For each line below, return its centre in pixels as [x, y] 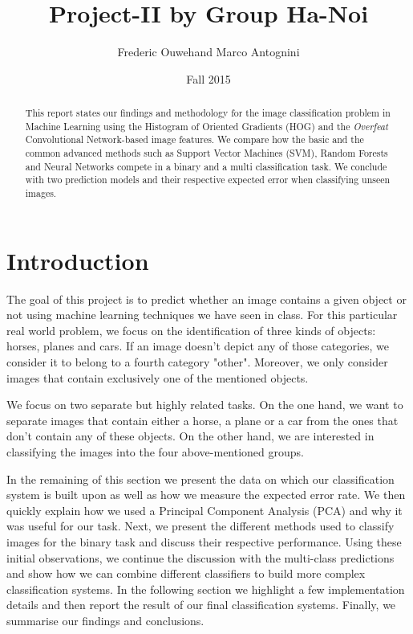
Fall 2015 [209, 78]
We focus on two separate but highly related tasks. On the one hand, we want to [205, 405]
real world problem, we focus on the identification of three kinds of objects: [191, 330]
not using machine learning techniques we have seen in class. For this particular [202, 315]
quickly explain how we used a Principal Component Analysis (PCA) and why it [204, 510]
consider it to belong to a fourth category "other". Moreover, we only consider [197, 362]
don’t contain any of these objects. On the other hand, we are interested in [190, 436]
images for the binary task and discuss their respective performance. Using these [204, 541]
